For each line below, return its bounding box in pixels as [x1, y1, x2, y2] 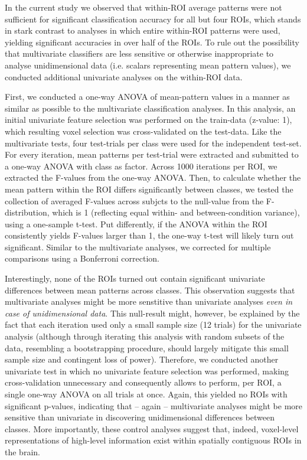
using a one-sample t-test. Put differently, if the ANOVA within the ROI [5, 217, 267, 230]
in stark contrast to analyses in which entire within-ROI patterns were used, [5, 24, 280, 37]
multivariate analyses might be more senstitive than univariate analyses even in [5, 295, 293, 308]
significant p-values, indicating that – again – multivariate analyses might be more [5, 399, 302, 412]
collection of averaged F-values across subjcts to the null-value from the [5, 194, 264, 207]
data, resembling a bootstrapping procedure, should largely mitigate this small [5, 341, 289, 354]
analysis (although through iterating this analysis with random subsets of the [5, 330, 285, 342]
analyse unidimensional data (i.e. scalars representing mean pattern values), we [5, 58, 291, 71]
